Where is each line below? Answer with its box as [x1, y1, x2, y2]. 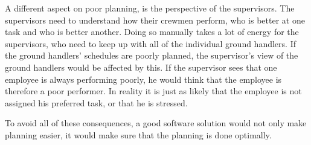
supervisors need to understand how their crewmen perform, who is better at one [5, 13, 305, 26]
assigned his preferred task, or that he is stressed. [5, 96, 188, 109]
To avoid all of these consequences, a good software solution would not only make [5, 117, 307, 129]
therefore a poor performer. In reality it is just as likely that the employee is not [5, 85, 302, 97]
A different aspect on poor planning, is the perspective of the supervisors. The [5, 2, 295, 14]
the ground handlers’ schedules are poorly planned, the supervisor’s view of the [5, 49, 298, 62]
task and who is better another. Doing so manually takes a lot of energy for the [5, 25, 299, 38]
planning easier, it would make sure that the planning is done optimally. [5, 128, 272, 141]
